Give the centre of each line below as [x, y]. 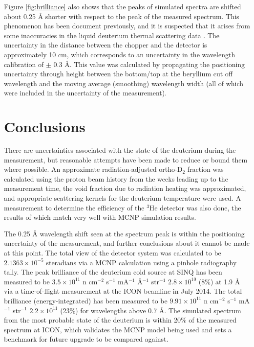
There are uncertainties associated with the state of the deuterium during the [120, 150]
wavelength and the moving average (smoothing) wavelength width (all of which [124, 83]
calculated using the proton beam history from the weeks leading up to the [116, 178]
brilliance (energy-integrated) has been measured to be [86, 300]
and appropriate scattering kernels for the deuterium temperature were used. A [123, 198]
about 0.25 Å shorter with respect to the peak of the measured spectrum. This [122, 16]
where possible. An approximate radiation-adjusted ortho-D [93, 169]
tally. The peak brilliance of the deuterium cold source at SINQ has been [113, 272]
